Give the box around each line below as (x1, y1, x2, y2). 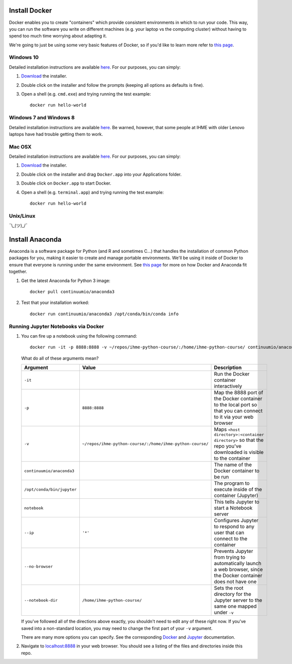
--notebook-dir (24, 597, 58, 603)
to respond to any (214, 523, 255, 530)
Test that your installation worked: (21, 300, 90, 305)
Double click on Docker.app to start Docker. (21, 180, 111, 186)
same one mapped (214, 603, 257, 610)
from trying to (214, 554, 246, 561)
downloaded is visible (214, 449, 264, 455)
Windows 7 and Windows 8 (9, 114, 75, 121)
